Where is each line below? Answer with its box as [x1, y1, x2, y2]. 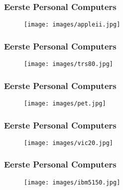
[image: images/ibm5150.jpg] [24, 178, 121, 186]
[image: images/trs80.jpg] [24, 60, 113, 68]
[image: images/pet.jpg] [24, 99, 106, 107]
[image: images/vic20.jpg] [24, 139, 113, 146]
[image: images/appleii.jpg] [24, 21, 121, 28]
